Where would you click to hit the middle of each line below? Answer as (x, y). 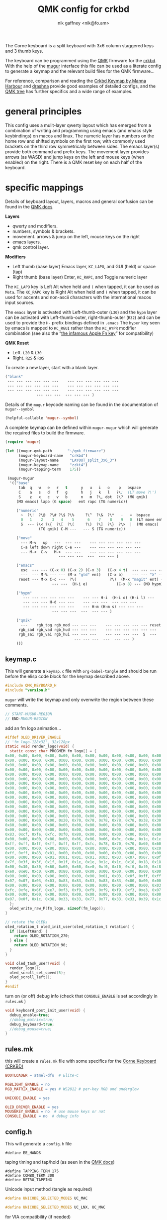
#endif (12, 987)
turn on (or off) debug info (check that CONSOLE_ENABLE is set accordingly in (82, 996)
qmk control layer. (31, 247)
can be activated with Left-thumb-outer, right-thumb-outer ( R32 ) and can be (83, 317)
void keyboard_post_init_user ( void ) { (45, 1011)
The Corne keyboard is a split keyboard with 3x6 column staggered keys (80, 45)
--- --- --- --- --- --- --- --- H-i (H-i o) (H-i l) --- (89, 598)
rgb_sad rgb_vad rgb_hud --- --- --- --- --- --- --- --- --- (87, 630)
